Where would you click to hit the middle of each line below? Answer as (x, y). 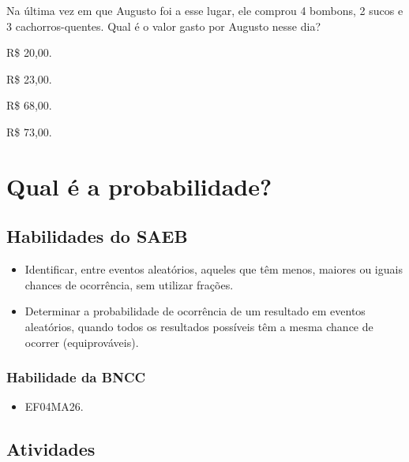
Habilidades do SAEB (97, 236)
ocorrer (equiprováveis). (82, 342)
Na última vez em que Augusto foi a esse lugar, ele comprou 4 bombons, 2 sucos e (205, 10)
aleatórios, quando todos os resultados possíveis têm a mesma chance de (199, 326)
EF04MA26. (54, 406)
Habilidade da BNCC (76, 377)
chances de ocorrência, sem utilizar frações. (129, 284)
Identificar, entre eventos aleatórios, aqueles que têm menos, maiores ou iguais (214, 269)
